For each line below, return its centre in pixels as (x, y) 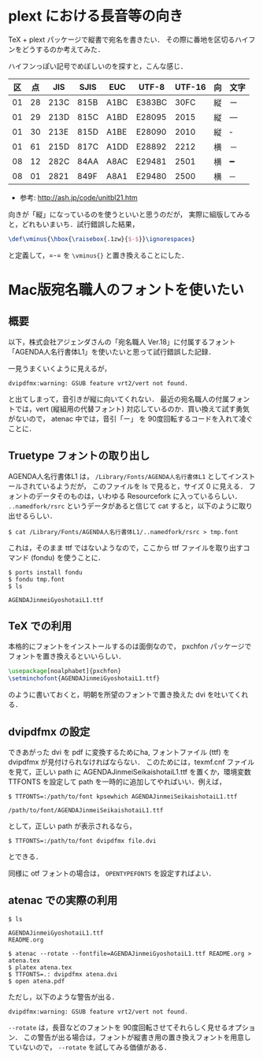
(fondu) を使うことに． (67, 557)
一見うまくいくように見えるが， (60, 368)
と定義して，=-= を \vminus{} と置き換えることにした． (98, 255)
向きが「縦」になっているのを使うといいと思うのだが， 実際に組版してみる (129, 214)
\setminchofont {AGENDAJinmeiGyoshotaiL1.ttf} (84, 678)
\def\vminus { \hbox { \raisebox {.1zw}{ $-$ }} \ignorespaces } (102, 239)
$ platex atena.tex (40, 967)
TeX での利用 (40, 626)
